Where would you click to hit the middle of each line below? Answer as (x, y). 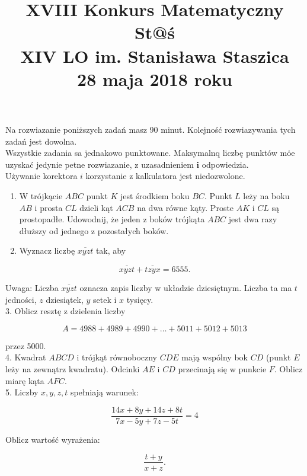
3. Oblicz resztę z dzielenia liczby (65, 311)
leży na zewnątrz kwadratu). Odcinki (73, 369)
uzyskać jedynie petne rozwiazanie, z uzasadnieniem (100, 164)
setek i (105, 299)
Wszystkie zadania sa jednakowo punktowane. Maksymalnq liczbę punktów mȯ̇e (150, 153)
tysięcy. (140, 299)
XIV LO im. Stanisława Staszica (155, 55)
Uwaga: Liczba (32, 288)
